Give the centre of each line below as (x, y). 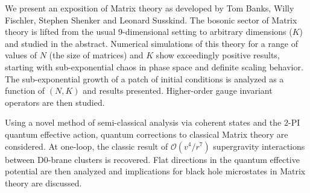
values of (21, 55)
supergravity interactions (259, 146)
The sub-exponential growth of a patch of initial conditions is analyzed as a (144, 78)
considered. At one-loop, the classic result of (87, 146)
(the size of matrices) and (96, 55)
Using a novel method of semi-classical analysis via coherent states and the (143, 122)
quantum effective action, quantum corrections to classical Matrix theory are (147, 134)
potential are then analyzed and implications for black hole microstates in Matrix (155, 171)
